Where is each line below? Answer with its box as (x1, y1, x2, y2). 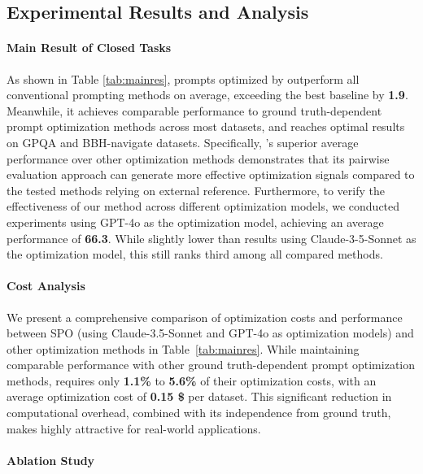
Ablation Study (7, 451, 95, 468)
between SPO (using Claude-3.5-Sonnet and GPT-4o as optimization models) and (7, 324, 414, 341)
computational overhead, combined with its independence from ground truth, (7, 404, 391, 421)
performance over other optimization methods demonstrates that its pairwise (7, 150, 390, 167)
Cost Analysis (7, 277, 85, 294)
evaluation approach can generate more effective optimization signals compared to (7, 166, 415, 183)
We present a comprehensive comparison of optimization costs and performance (7, 308, 403, 325)
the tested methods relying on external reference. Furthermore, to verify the (7, 181, 385, 198)
